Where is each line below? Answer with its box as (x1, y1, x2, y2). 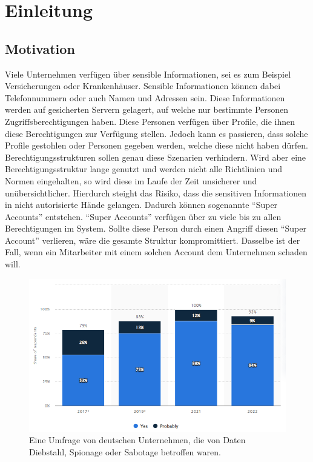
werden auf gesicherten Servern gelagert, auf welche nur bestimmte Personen (5, 103, 289, 116)
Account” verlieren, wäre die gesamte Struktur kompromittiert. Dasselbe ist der (5, 233, 300, 246)
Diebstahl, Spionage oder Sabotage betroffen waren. (29, 445, 221, 458)
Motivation (5, 39, 75, 58)
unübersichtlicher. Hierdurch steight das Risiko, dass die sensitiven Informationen (5, 186, 307, 199)
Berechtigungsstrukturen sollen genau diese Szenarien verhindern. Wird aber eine (5, 150, 306, 163)
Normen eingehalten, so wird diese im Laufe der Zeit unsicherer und (5, 174, 257, 187)
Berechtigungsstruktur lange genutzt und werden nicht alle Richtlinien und (5, 162, 283, 175)
